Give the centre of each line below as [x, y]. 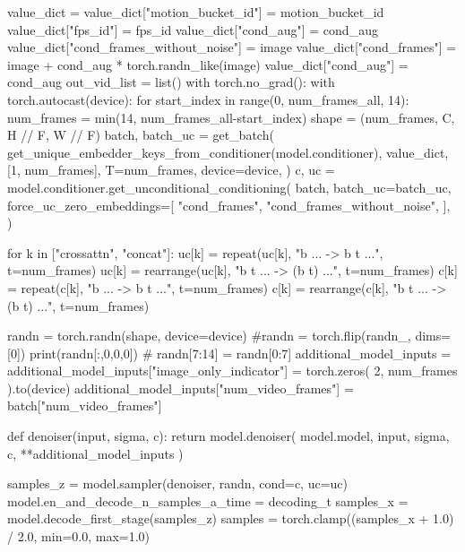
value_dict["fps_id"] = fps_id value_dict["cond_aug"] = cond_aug [193, 29]
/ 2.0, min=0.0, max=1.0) [79, 536]
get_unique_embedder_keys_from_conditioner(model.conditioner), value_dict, [228, 152]
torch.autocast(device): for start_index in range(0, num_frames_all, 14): [208, 99]
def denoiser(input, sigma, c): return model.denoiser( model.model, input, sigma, [228, 436]
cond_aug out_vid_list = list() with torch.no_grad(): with [171, 82]
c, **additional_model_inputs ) [95, 453]
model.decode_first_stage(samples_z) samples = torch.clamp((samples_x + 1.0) [231, 518]
